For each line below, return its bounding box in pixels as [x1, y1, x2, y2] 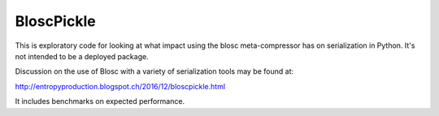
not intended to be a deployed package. [15, 51, 150, 61]
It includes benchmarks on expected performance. [15, 97, 185, 106]
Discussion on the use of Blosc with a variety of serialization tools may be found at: [15, 67, 294, 76]
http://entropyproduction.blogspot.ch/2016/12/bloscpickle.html [15, 81, 226, 91]
